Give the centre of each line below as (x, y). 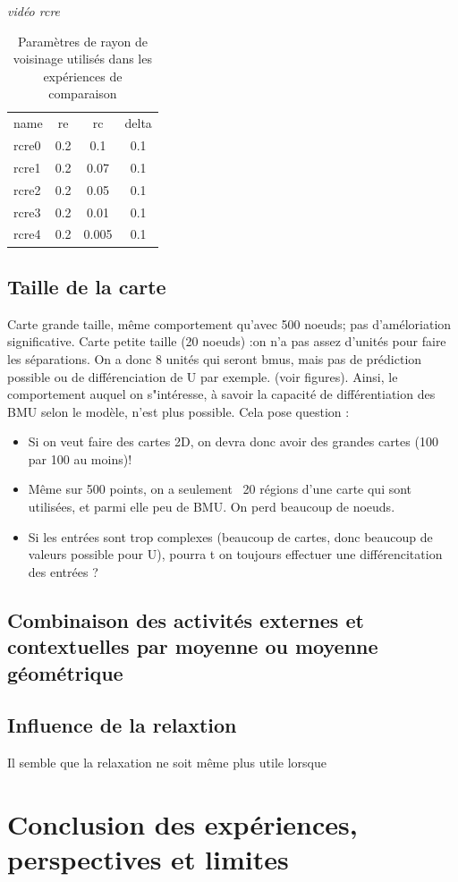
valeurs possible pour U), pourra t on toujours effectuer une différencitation (235, 554)
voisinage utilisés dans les (82, 59)
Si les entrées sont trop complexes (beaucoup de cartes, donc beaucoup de (230, 536)
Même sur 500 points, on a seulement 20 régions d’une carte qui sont (220, 489)
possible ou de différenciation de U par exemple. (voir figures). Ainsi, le (203, 376)
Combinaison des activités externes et (186, 619)
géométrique (65, 672)
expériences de (83, 76)
